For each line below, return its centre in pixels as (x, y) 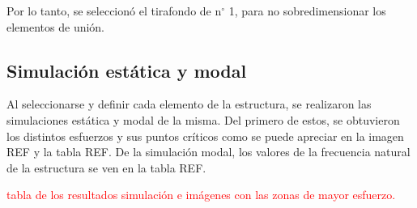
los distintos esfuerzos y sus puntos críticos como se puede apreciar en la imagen (205, 136)
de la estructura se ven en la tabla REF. (106, 167)
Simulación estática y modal (127, 70)
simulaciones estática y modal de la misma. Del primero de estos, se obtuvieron (203, 119)
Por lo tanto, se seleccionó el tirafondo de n (114, 11)
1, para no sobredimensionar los (307, 11)
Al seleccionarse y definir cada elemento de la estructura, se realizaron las (189, 104)
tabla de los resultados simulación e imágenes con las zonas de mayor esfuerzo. (201, 195)
